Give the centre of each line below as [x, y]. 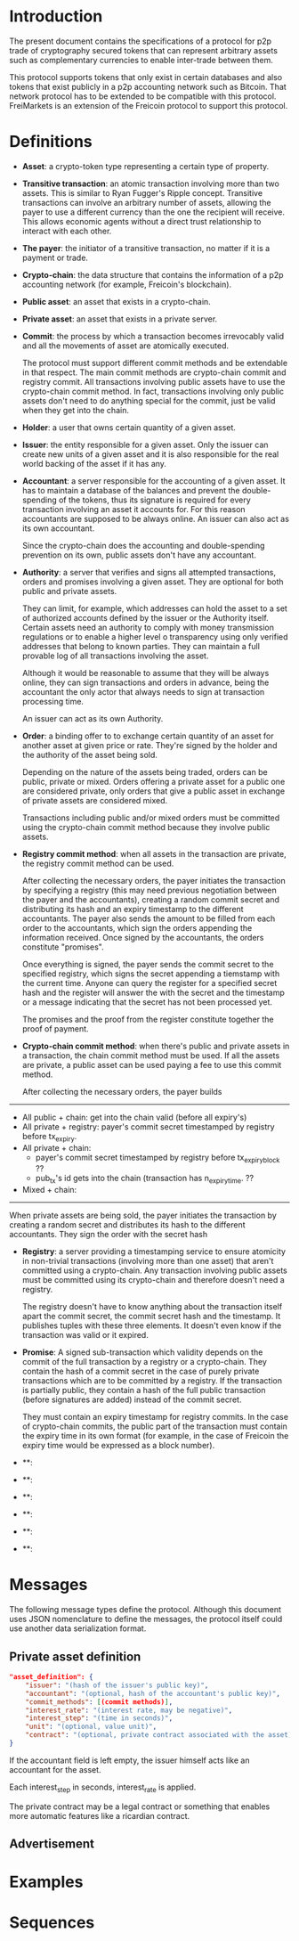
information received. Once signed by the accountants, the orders [143, 937]
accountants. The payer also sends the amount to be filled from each [149, 918]
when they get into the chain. [75, 410]
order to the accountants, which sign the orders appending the [137, 927]
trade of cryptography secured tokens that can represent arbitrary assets [144, 50]
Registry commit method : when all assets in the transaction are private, [154, 853]
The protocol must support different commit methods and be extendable [154, 363]
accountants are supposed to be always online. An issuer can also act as [155, 518]
